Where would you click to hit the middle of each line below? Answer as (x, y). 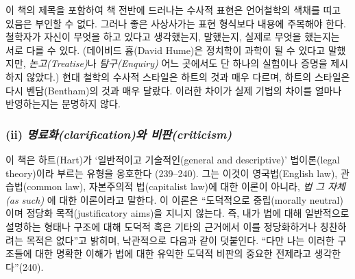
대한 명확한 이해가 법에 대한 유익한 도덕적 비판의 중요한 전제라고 (173, 253)
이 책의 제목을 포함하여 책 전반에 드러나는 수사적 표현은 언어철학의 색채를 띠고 (173, 10)
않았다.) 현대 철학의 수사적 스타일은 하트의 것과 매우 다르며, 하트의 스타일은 (188, 76)
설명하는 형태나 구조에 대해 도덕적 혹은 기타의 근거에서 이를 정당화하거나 (161, 226)
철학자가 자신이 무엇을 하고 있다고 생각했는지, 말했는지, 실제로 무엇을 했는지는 (173, 37)
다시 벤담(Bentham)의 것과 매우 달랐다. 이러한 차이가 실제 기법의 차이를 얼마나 (174, 90)
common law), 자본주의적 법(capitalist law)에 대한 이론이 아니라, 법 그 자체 (186, 186)
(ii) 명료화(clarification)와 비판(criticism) (119, 134)
